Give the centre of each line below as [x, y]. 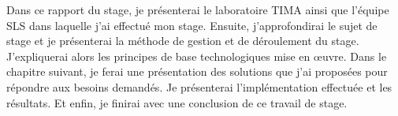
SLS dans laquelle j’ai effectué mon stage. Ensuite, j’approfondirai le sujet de [192, 25]
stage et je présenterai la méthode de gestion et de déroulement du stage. [183, 41]
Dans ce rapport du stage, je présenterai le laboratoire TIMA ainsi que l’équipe [198, 9]
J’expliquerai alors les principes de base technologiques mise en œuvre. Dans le [197, 56]
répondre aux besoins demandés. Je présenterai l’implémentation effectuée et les [199, 86]
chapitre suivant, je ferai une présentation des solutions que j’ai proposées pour [197, 71]
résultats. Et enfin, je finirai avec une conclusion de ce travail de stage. [177, 102]
